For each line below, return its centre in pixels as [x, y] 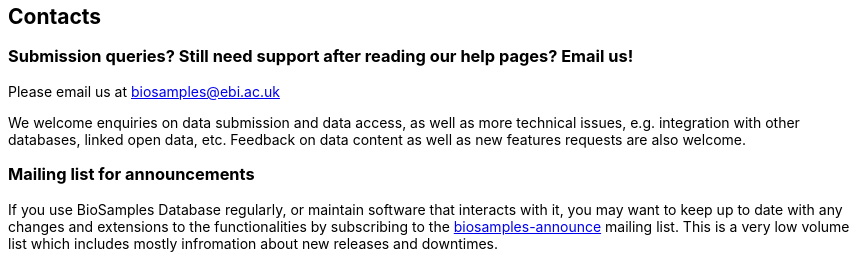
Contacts [55, 16]
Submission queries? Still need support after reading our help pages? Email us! [321, 56]
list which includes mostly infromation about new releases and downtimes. [253, 243]
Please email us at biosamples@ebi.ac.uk [144, 91]
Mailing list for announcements [131, 174]
